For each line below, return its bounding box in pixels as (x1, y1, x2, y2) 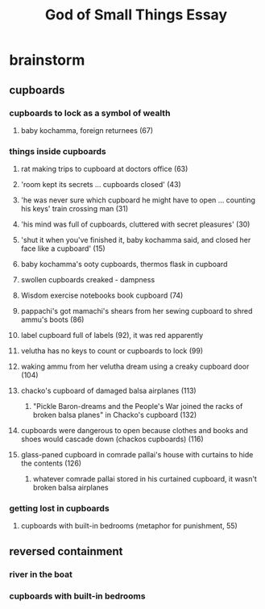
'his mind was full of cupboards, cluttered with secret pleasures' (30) (20, 219, 251, 229)
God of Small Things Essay (44, 6, 228, 24)
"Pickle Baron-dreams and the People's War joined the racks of (32, 402, 243, 411)
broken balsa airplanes (32, 482, 109, 493)
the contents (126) (20, 458, 82, 469)
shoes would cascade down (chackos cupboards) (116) (20, 434, 204, 444)
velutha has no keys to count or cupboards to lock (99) (20, 346, 204, 356)
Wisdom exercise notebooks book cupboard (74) (20, 290, 184, 300)
